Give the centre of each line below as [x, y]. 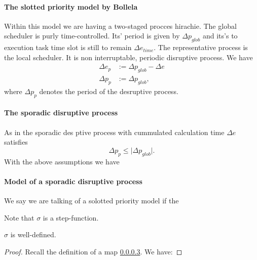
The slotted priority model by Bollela [71, 6]
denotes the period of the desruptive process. [109, 91]
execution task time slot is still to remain [68, 47]
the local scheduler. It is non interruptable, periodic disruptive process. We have [128, 57]
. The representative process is [201, 47]
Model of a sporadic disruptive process [73, 181]
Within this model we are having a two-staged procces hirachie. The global [120, 26]
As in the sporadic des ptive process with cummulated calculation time [114, 132]
